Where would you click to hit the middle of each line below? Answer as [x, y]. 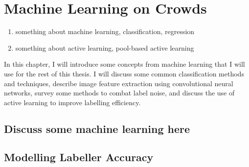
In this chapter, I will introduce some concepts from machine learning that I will [124, 64]
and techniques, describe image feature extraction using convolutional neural [119, 83]
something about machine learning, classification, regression [105, 31]
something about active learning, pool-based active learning [105, 47]
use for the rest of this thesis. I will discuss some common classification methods [124, 73]
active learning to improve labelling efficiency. [72, 102]
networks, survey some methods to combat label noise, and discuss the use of [119, 93]
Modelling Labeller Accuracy [79, 157]
